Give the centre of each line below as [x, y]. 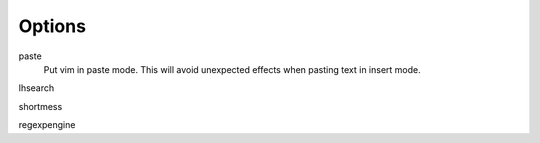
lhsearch [36, 88]
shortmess [40, 106]
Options [52, 26]
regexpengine [47, 125]
